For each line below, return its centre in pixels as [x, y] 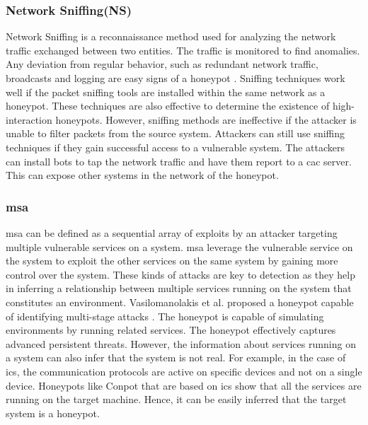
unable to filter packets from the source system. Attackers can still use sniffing [176, 133]
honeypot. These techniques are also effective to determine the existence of [168, 106]
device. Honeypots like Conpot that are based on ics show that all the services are [184, 385]
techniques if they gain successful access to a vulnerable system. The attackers [176, 147]
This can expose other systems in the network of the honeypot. [142, 175]
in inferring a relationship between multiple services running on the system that [179, 288]
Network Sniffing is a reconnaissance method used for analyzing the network [171, 36]
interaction [29, 119]
